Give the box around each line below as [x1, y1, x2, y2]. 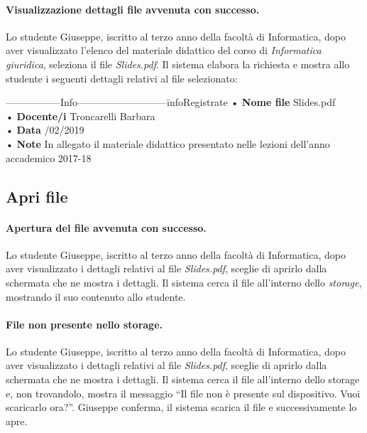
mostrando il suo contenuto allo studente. [6, 289, 186, 304]
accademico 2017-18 [6, 150, 92, 165]
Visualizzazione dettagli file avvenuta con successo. [6, 1, 260, 16]
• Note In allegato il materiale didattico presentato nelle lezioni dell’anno [6, 136, 330, 151]
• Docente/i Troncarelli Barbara [6, 108, 155, 123]
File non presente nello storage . [6, 316, 163, 331]
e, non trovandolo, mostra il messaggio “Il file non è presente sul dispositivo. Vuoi [6, 385, 361, 400]
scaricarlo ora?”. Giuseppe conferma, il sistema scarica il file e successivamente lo [6, 400, 357, 415]
